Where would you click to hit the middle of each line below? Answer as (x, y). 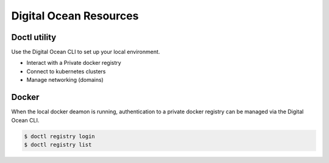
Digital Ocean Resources (75, 16)
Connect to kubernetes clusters (66, 71)
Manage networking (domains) (65, 80)
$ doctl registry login (60, 136)
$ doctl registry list (58, 145)
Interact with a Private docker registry (74, 63)
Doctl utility (34, 37)
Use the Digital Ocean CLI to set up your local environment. (86, 52)
